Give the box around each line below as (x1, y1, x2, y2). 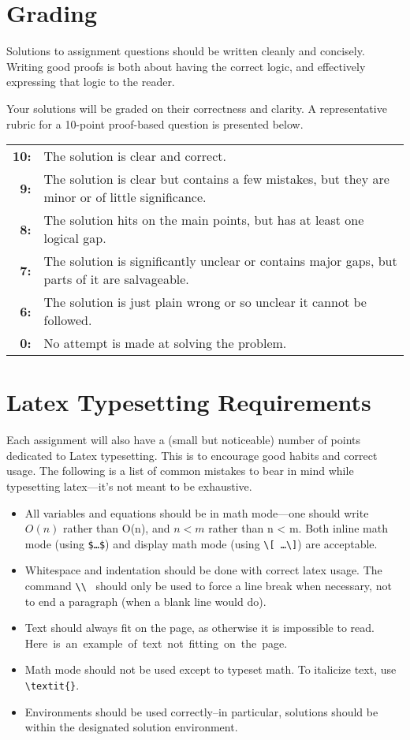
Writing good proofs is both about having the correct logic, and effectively (6, 58, 366, 74)
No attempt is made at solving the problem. (43, 334, 287, 353)
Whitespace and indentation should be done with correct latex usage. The (24, 562, 382, 578)
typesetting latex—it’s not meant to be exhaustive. (6, 478, 252, 494)
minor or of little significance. (43, 188, 207, 207)
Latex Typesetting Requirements (6, 386, 371, 418)
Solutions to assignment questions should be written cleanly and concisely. (6, 43, 365, 59)
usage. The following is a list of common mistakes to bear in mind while (6, 462, 354, 479)
